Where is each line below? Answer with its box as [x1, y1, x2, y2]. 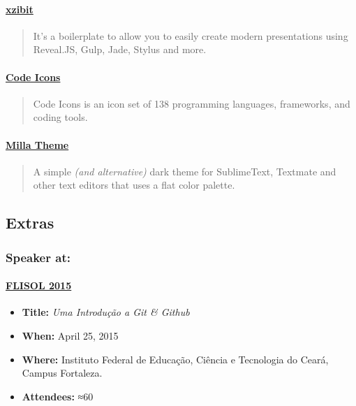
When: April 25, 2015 [22, 328, 119, 342]
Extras [6, 212, 54, 233]
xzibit [6, 1, 34, 16]
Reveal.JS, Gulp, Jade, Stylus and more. [33, 42, 207, 57]
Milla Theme [6, 137, 69, 152]
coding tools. [33, 110, 88, 124]
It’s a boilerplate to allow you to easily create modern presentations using [33, 28, 348, 43]
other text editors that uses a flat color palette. [33, 177, 235, 192]
